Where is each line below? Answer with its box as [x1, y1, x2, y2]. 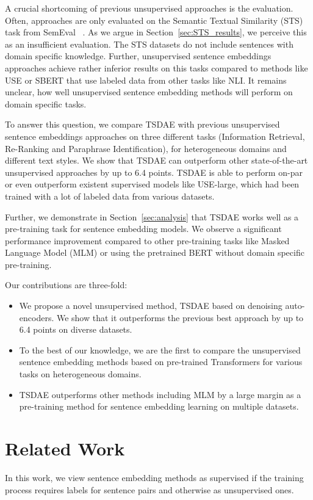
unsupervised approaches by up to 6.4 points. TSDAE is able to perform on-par [5, 165, 303, 178]
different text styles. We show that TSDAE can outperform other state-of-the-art [5, 154, 308, 167]
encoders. [19, 311, 54, 324]
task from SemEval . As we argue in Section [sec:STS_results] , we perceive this [5, 26, 307, 38]
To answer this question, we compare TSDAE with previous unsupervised [5, 118, 280, 131]
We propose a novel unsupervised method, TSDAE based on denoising [19, 299, 282, 312]
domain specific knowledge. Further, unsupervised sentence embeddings [5, 49, 272, 62]
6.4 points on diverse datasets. [19, 323, 132, 336]
